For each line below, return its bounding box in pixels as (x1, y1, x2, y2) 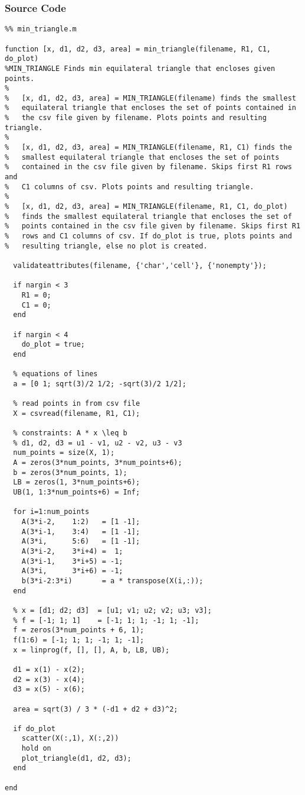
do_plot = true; (21, 340, 86, 349)
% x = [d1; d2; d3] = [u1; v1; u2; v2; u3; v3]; (13, 606, 212, 615)
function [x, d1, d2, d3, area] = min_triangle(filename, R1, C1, (5, 44, 271, 53)
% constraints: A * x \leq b (13, 429, 127, 438)
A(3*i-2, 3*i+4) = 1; (21, 547, 123, 555)
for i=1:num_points (13, 508, 90, 516)
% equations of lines (13, 370, 98, 379)
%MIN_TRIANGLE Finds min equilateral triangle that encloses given (5, 64, 276, 73)
